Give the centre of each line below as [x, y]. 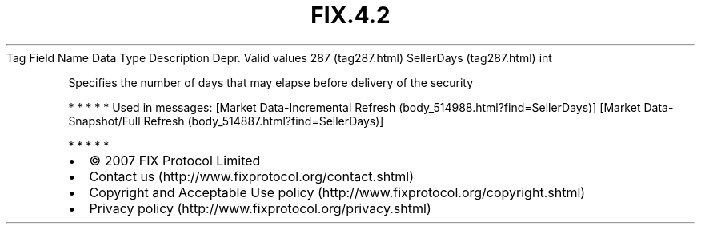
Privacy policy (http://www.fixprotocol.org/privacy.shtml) [260, 208]
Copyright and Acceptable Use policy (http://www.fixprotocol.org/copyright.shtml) [337, 192]
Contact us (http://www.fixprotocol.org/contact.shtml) [252, 176]
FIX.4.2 [350, 15]
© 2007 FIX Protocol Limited [175, 160]
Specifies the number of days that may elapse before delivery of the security [271, 82]
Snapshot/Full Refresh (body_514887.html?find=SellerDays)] [226, 121]
